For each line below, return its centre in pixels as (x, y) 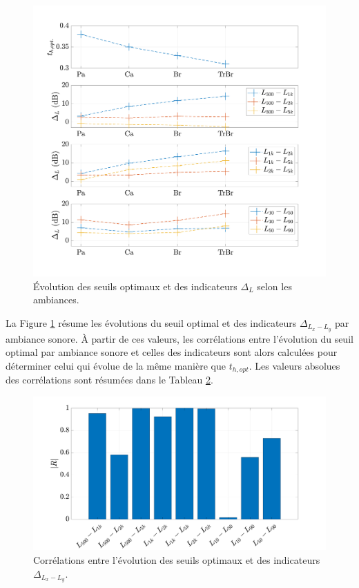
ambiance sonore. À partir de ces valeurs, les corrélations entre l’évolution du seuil (179, 338)
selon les (274, 286)
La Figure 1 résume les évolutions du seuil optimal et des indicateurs (151, 322)
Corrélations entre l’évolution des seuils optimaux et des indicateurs (177, 559)
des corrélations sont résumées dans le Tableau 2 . (109, 380)
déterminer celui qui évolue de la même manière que (116, 365)
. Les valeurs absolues (294, 365)
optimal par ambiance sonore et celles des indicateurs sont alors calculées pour (172, 352)
